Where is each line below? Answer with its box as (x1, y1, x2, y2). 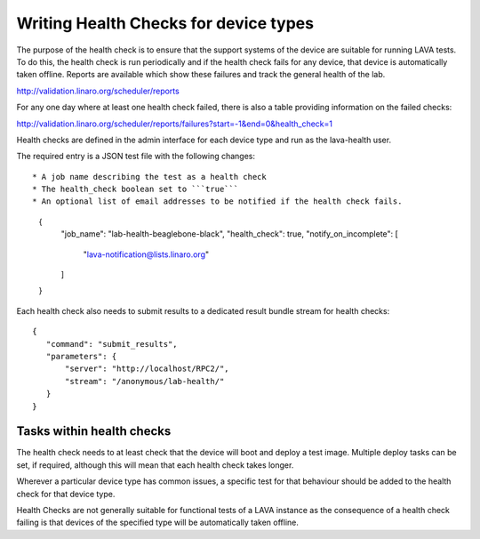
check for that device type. (16, 488, 116, 499)
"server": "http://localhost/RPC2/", (65, 364, 230, 374)
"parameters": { (45, 351, 117, 361)
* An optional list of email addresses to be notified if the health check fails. (32, 197, 403, 206)
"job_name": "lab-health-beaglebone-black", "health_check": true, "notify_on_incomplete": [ (60, 229, 399, 239)
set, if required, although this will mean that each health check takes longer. (16, 459, 294, 471)
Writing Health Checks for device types (16, 13, 315, 33)
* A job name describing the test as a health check (32, 172, 267, 181)
